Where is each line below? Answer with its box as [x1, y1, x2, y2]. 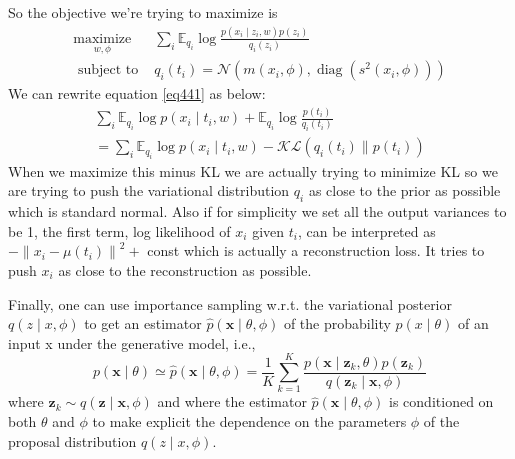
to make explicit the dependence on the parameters [92, 411, 407, 432]
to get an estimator [84, 313, 202, 334]
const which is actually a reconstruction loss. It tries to [147, 240, 485, 261]
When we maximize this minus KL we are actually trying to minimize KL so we [8, 160, 498, 181]
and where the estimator [157, 391, 307, 412]
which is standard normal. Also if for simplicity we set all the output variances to [8, 201, 507, 222]
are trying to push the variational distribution [8, 180, 290, 201]
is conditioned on [389, 391, 494, 412]
